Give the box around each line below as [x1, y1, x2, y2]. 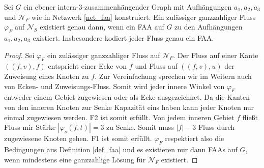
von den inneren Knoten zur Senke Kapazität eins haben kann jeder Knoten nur [4, 101, 254, 112]
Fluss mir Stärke [4, 122, 56, 132]
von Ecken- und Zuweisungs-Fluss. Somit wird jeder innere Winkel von [4, 80, 225, 91]
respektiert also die [165, 133, 224, 144]
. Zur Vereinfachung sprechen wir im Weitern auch [95, 70, 252, 81]
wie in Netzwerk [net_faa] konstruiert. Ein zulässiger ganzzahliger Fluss [31, 11, 256, 22]
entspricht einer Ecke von [48, 61, 127, 71]
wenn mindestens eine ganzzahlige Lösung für [4, 154, 146, 164]
